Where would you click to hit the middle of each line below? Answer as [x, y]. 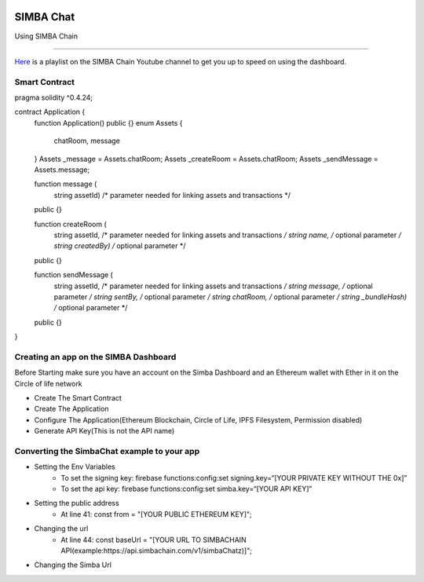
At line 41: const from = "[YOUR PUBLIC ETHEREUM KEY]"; [157, 514]
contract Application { [50, 112]
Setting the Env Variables [75, 467]
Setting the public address [77, 503]
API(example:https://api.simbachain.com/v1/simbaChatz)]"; [157, 551]
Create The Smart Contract [78, 398]
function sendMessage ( [73, 275]
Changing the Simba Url [73, 565]
